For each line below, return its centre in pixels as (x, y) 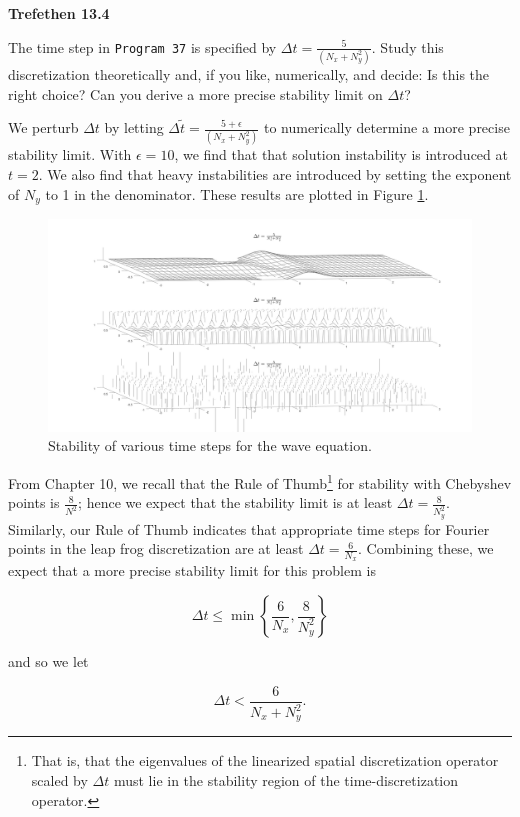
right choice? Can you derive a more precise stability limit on (195, 93)
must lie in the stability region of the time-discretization (286, 780)
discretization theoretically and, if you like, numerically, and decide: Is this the (249, 73)
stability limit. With (70, 154)
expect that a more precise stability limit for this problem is (192, 570)
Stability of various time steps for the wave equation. (210, 445)
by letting (134, 127)
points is (34, 502)
